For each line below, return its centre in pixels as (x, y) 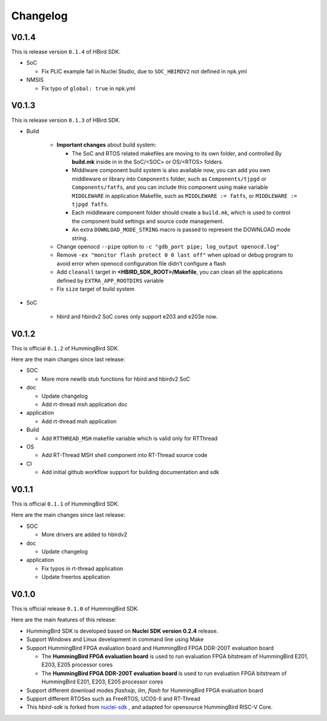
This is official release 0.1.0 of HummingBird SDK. (75, 609)
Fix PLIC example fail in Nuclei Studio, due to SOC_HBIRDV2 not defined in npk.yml (144, 71)
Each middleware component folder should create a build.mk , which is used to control (181, 212)
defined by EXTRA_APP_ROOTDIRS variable (110, 280)
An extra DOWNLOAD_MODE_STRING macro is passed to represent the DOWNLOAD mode (181, 229)
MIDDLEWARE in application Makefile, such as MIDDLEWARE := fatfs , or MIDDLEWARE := (184, 196)
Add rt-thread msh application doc (84, 404)
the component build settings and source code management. (148, 221)
